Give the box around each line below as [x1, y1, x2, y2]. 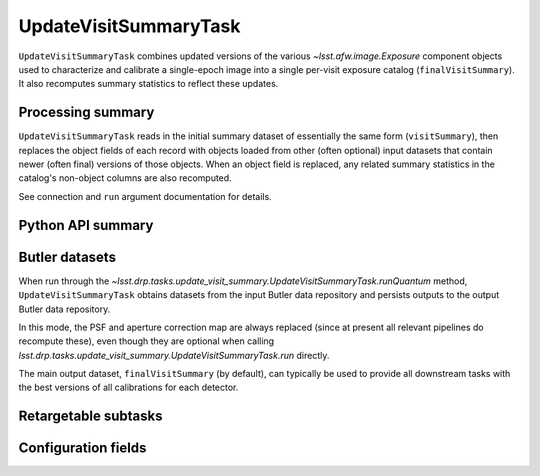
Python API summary [18, 216, 154, 234]
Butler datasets [18, 248, 117, 265]
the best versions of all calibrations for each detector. [18, 381, 239, 394]
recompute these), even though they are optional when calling [18, 335, 275, 347]
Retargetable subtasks [18, 408, 164, 425]
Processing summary [18, 104, 155, 121]
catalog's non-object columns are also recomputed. [18, 172, 232, 184]
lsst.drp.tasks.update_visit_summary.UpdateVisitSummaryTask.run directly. [18, 349, 330, 361]
